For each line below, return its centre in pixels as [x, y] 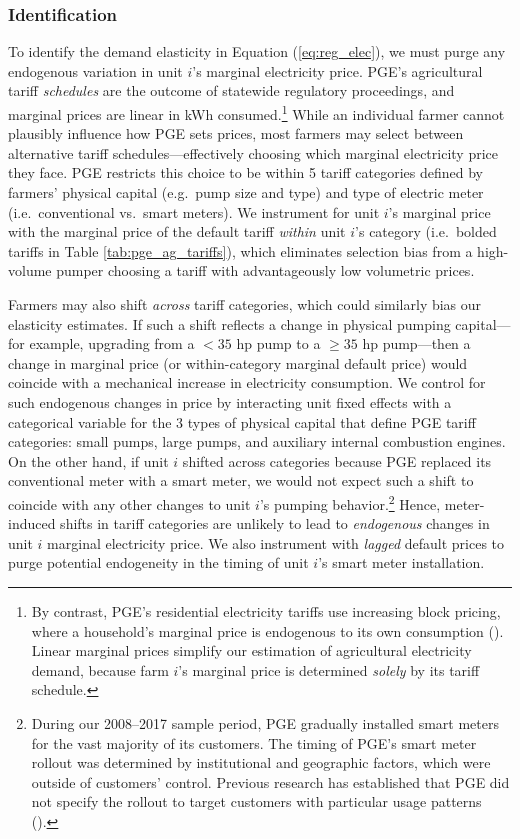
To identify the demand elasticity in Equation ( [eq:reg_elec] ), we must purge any [257, 51]
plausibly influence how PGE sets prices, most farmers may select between [236, 133]
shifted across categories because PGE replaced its [337, 460]
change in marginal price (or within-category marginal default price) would [238, 362]
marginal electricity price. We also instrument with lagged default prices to [276, 542]
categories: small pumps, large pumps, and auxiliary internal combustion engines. [257, 441]
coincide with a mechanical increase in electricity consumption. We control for [247, 382]
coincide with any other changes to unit [129, 503]
